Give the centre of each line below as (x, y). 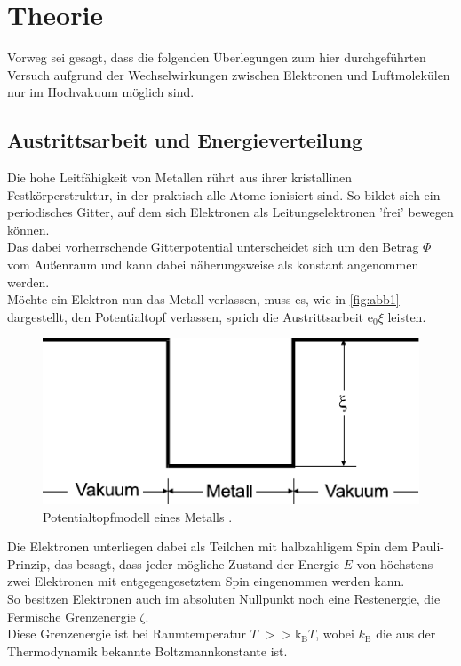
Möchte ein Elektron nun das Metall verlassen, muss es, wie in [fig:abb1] (203, 299)
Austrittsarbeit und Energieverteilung (185, 140)
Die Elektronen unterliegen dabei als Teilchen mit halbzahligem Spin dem (207, 546)
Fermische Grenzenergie (72, 616)
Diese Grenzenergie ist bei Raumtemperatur (127, 634)
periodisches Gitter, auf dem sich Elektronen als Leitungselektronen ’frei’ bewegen (230, 212)
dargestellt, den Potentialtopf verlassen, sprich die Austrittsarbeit (186, 316)
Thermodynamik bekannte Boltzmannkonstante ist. (147, 650)
